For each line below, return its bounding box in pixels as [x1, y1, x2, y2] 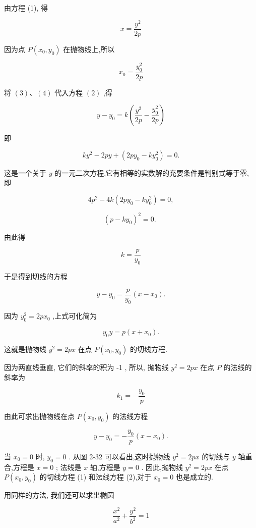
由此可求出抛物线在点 [4, 411, 75, 421]
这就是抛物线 [4, 344, 46, 354]
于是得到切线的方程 [4, 271, 68, 281]
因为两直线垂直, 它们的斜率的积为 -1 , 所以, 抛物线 [4, 362, 169, 373]
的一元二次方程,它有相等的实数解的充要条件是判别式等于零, [54, 167, 249, 178]
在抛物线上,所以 [63, 43, 115, 54]
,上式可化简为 [52, 310, 97, 321]
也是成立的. [175, 471, 213, 482]
